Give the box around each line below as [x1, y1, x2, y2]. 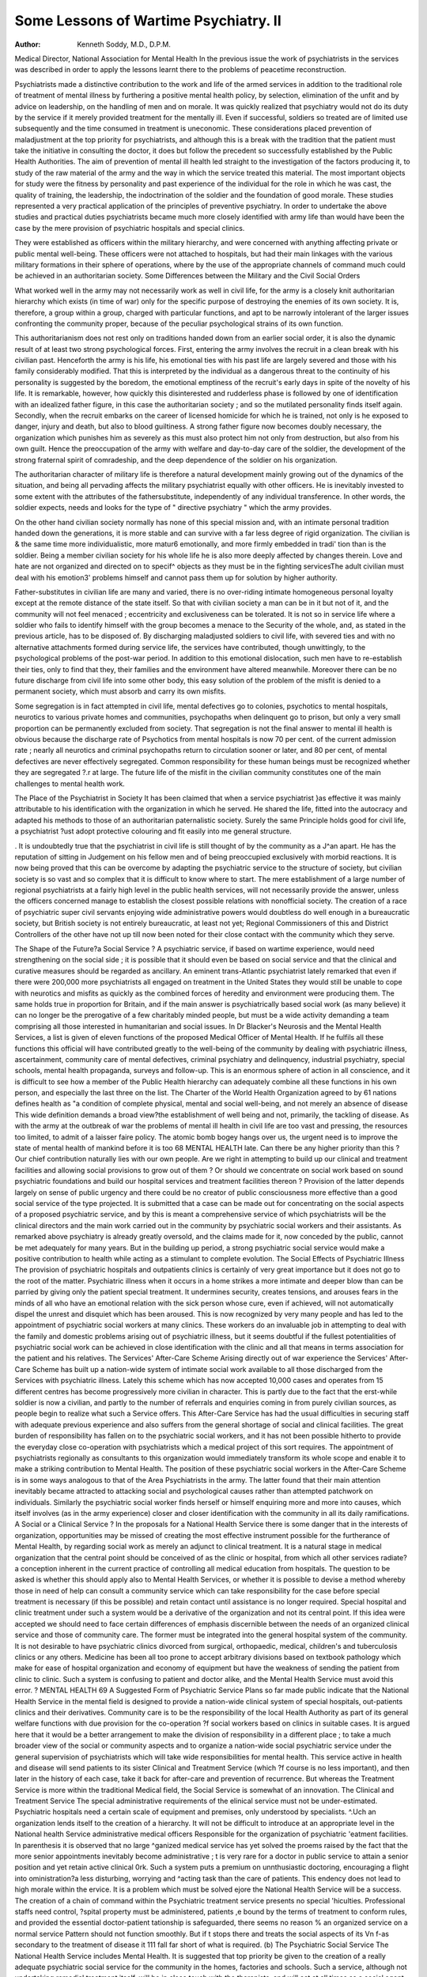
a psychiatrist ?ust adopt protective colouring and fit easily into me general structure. [14, 826, 292, 836]
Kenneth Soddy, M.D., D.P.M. [77, 40, 172, 49]
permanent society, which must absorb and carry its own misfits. [14, 686, 226, 696]
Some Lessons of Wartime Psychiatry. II [14, 12, 282, 29]
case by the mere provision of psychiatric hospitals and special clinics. [14, 223, 245, 232]
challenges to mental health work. [14, 779, 126, 788]
